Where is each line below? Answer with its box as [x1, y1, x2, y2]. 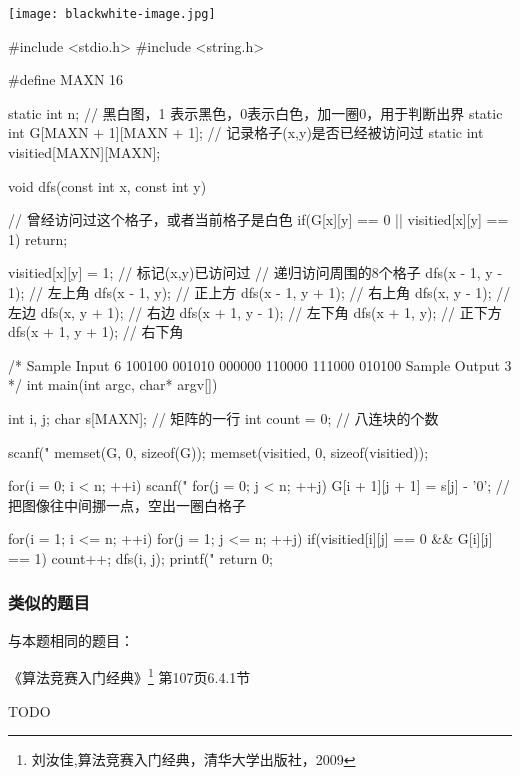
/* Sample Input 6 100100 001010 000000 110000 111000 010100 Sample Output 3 [8, 354, 512, 375]
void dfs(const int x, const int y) [8, 175, 207, 196]
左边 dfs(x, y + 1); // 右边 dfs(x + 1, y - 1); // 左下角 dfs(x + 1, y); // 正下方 [8, 301, 502, 322]
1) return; [8, 228, 68, 249]
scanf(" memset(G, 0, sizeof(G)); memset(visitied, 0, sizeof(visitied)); [8, 441, 429, 462]
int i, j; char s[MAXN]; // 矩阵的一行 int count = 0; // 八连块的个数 [8, 407, 439, 428]
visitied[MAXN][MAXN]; [8, 142, 161, 163]
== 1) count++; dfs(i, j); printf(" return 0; [8, 547, 273, 568]
